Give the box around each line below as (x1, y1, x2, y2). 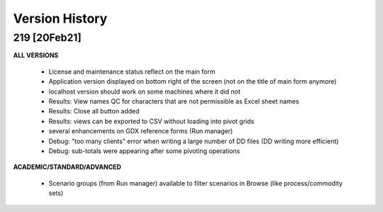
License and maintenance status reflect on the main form (48, 67, 216, 76)
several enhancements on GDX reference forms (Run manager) (48, 127, 233, 135)
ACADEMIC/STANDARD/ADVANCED (13, 163, 122, 172)
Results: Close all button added (48, 107, 140, 116)
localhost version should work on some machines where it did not (48, 87, 241, 96)
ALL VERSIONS (13, 51, 59, 60)
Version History (13, 11, 108, 26)
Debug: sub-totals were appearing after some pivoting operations (48, 146, 240, 155)
